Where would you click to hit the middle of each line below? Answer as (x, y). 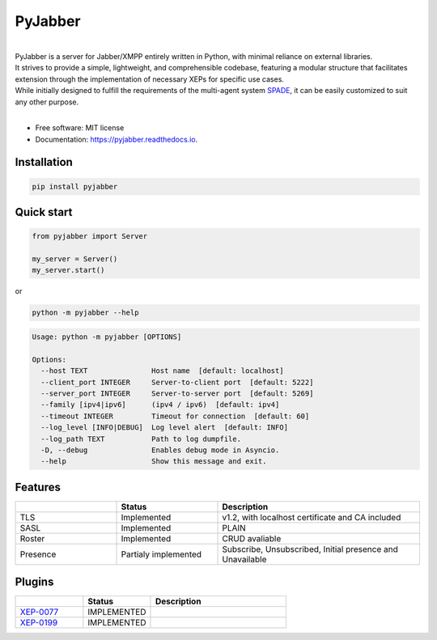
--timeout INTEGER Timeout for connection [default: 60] (175, 416)
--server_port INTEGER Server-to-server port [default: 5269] (177, 393)
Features (38, 487)
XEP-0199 (39, 623)
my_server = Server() (75, 259)
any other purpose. (47, 102)
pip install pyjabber (75, 186)
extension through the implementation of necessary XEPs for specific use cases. (150, 79)
